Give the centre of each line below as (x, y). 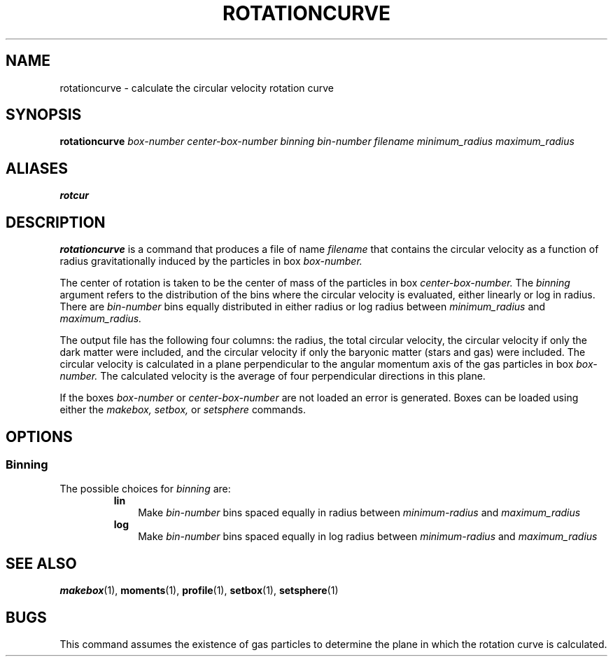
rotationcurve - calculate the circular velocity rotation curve (197, 88)
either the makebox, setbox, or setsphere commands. (183, 410)
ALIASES (37, 168)
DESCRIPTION (56, 222)
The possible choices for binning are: (145, 489)
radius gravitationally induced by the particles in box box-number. (211, 261)
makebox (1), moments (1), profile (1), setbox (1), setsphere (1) (199, 591)
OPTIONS (39, 436)
